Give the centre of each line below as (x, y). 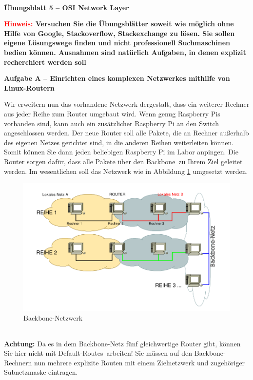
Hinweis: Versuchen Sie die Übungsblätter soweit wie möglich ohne (119, 24)
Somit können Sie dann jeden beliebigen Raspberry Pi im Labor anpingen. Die (121, 152)
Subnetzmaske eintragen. (41, 372)
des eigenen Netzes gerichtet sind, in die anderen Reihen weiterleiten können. (119, 142)
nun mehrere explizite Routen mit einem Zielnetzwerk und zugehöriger (140, 362)
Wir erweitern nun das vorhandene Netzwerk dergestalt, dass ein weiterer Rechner (127, 104)
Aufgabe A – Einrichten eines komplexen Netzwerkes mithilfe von (117, 78)
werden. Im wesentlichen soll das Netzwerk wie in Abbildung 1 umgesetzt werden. (126, 171)
